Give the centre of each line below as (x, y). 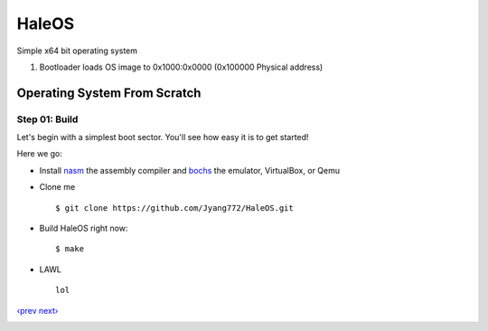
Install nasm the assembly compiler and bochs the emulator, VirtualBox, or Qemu (190, 170)
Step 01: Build (47, 119)
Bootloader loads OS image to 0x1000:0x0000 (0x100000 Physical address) (181, 67)
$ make (70, 249)
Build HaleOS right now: (84, 228)
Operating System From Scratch (109, 93)
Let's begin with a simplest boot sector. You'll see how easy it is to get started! (163, 137)
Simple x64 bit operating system (77, 51)
